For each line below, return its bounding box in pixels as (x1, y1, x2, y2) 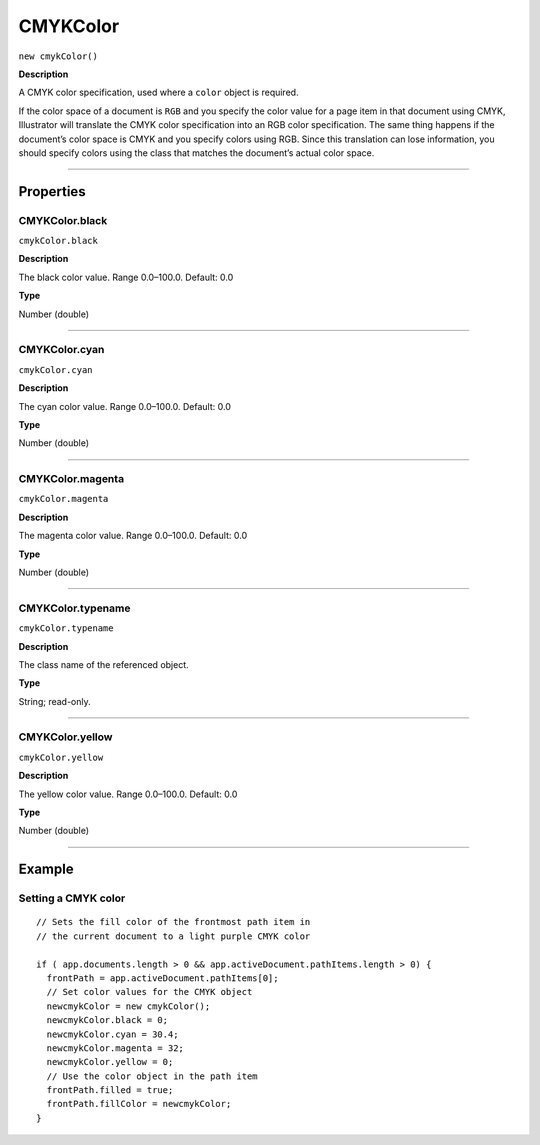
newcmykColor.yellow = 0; (46, 1056, 174, 1068)
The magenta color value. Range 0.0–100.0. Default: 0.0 (18, 530, 248, 542)
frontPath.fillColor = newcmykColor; (46, 1098, 232, 1110)
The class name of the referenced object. (18, 658, 189, 670)
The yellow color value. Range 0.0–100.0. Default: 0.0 (18, 788, 238, 800)
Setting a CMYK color (18, 891, 126, 905)
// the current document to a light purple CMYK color (36, 930, 311, 942)
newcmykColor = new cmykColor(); (46, 1000, 211, 1012)
